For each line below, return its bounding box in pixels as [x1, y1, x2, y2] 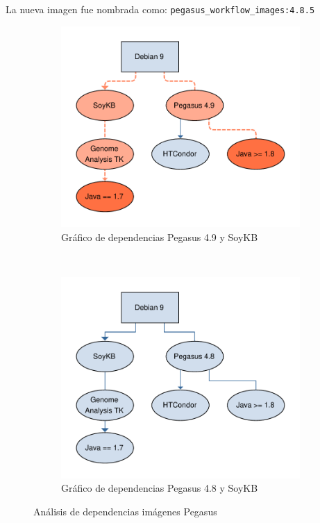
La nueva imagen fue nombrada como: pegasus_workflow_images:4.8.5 [6, 2, 315, 16]
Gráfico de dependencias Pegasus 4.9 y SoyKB [61, 229, 258, 244]
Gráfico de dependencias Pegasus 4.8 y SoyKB [61, 481, 258, 495]
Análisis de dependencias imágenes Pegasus [33, 504, 217, 518]
